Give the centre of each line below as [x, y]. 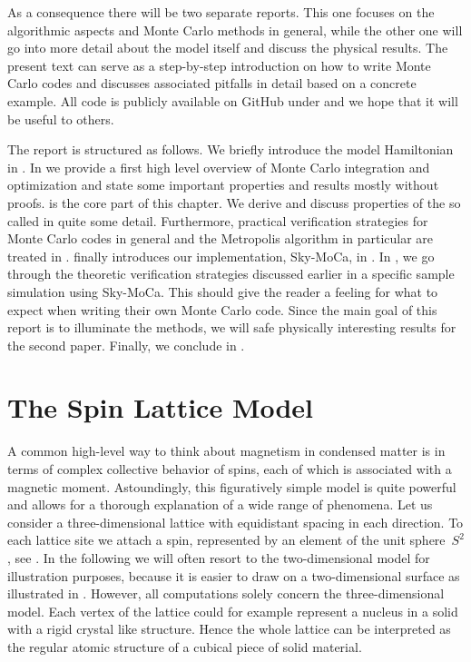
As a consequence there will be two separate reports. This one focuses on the [221, 12]
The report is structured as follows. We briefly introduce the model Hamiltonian [231, 149]
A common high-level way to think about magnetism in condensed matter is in [226, 451]
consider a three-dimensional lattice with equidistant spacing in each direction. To [235, 522]
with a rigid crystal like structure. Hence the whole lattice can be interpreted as [229, 629]
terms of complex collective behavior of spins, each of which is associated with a [230, 469]
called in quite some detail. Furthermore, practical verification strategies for [218, 220]
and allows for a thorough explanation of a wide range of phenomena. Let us [220, 504]
